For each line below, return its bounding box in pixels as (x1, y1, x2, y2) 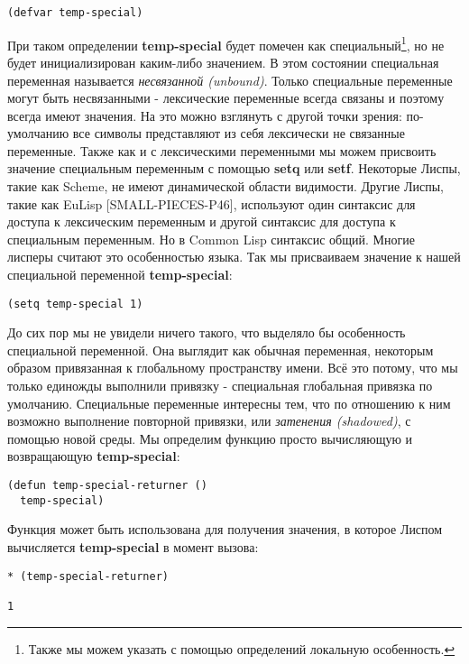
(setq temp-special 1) (7, 297, 143, 310)
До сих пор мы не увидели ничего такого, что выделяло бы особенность (7, 323, 406, 342)
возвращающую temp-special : (7, 447, 180, 466)
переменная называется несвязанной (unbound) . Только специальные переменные (7, 70, 453, 89)
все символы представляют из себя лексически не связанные (72, 124, 405, 143)
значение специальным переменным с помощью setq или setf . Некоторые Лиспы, (7, 159, 461, 178)
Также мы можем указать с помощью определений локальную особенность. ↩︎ (28, 639, 455, 658)
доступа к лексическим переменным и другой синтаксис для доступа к (7, 212, 396, 231)
